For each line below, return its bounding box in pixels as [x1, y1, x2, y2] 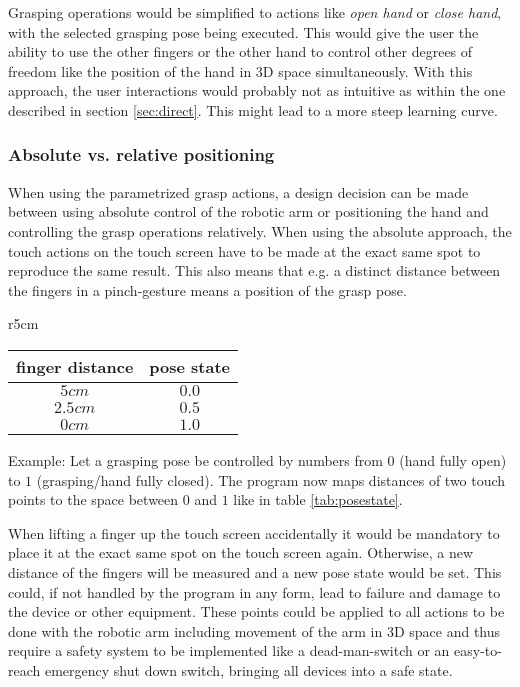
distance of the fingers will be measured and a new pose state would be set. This [8, 561, 502, 582]
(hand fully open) [399, 449, 507, 470]
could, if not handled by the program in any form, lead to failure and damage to [8, 581, 501, 602]
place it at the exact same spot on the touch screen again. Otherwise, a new [8, 542, 474, 563]
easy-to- [454, 640, 502, 661]
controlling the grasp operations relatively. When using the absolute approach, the [8, 220, 512, 241]
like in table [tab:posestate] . [233, 489, 403, 510]
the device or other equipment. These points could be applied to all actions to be [8, 601, 505, 622]
